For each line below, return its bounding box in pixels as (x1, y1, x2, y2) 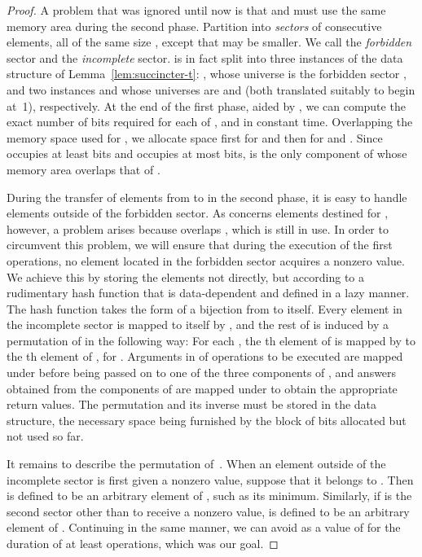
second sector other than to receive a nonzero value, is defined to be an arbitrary (7, 502, 410, 520)
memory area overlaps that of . (7, 160, 160, 178)
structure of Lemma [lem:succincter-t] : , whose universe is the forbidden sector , (7, 65, 407, 82)
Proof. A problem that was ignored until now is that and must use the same (7, 2, 386, 18)
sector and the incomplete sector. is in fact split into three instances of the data (7, 49, 403, 66)
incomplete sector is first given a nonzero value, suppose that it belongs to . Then (7, 471, 414, 488)
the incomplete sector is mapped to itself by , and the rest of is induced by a (7, 316, 389, 333)
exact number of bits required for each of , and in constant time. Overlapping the (7, 113, 413, 130)
